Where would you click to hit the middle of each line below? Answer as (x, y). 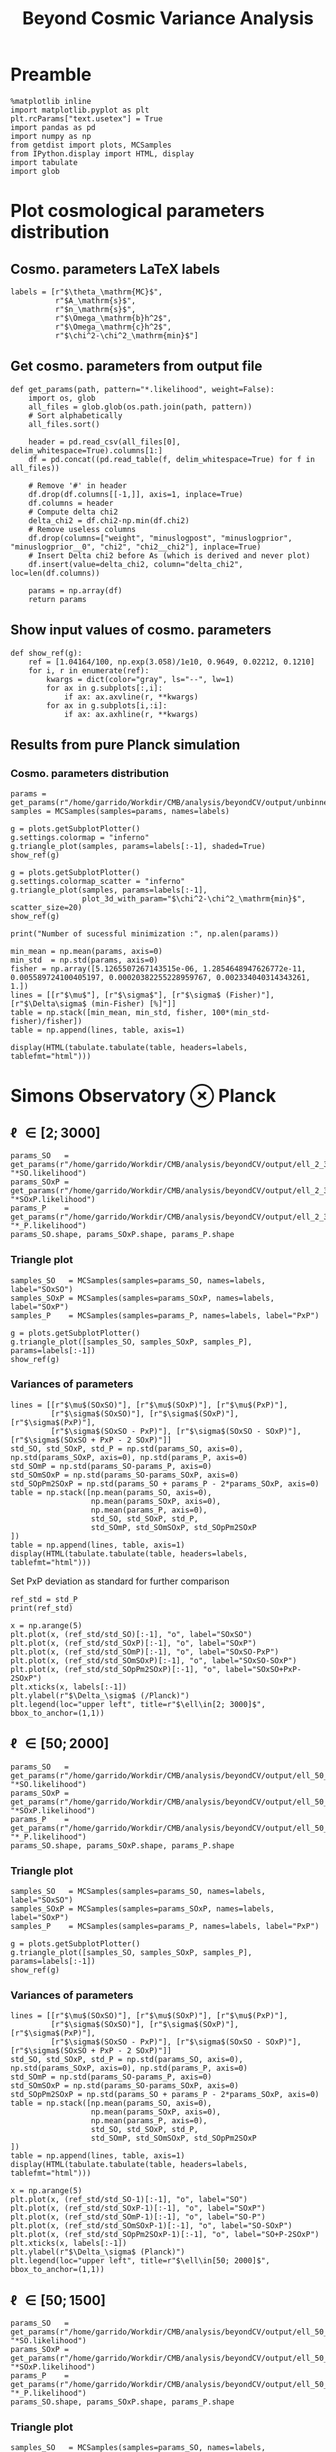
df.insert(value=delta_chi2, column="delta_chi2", (136, 564)
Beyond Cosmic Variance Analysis (168, 18)
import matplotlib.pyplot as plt (80, 110)
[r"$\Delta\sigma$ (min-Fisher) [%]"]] (93, 1004)
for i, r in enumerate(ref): (89, 670)
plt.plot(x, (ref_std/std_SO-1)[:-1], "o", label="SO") (129, 2200)
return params (57, 599)
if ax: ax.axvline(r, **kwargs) (131, 697)
